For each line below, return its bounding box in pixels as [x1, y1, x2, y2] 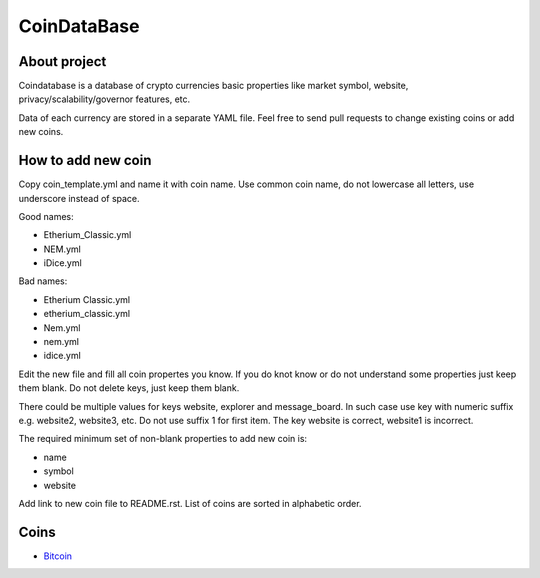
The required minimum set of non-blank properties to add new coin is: [18, 433, 308, 445]
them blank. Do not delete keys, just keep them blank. [18, 382, 240, 394]
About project [18, 53, 107, 70]
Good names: [18, 210, 74, 222]
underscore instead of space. [18, 192, 140, 204]
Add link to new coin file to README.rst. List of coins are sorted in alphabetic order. [18, 497, 362, 509]
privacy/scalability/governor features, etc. [18, 93, 191, 105]
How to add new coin [18, 152, 152, 169]
